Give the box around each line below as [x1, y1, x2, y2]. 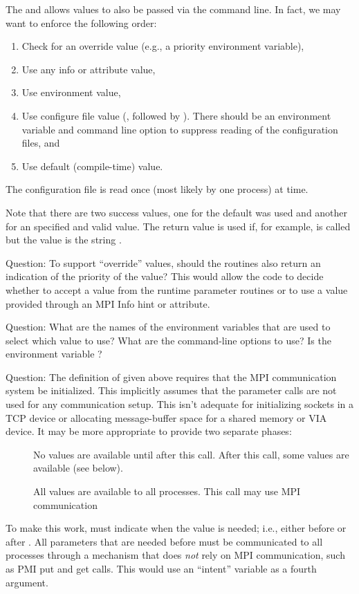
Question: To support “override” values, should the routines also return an [6, 255, 321, 270]
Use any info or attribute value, [21, 62, 156, 76]
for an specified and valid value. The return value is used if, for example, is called [6, 219, 351, 233]
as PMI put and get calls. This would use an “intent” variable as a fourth [6, 561, 317, 575]
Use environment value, [21, 85, 121, 100]
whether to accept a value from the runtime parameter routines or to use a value [6, 282, 348, 297]
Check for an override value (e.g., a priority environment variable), [21, 39, 304, 53]
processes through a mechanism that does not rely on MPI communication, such [6, 548, 345, 562]
